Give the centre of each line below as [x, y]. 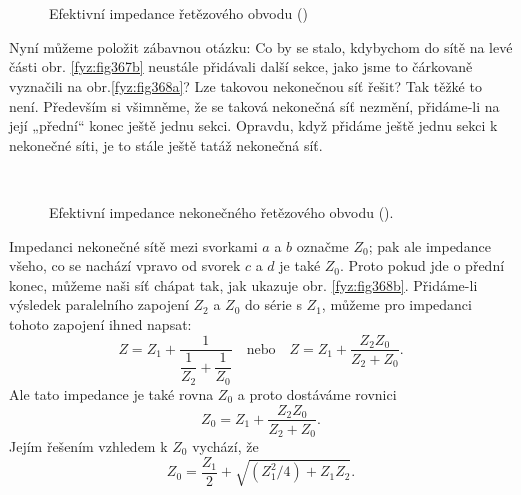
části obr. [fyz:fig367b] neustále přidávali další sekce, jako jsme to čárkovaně [241, 66]
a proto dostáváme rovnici [317, 393]
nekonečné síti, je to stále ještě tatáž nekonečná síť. [166, 144]
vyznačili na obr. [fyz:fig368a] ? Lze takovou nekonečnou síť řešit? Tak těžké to [245, 85]
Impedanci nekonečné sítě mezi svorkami [133, 245]
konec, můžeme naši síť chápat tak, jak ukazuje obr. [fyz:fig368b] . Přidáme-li [243, 284]
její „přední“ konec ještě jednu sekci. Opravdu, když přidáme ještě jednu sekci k [253, 125]
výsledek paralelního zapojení [99, 304]
